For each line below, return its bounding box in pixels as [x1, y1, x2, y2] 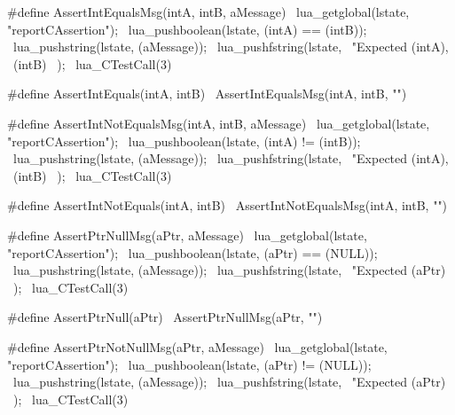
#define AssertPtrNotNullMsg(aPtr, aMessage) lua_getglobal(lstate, [7, 337, 388, 356]
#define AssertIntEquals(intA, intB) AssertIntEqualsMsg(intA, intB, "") [7, 84, 407, 103]
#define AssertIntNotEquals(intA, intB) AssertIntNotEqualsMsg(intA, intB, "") [7, 196, 448, 215]
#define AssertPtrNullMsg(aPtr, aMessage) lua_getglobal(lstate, [7, 225, 367, 244]
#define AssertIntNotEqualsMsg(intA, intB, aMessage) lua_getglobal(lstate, [7, 114, 430, 132]
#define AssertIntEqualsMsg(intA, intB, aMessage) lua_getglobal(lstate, [7, 3, 410, 20]
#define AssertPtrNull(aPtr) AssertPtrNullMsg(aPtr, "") [7, 308, 323, 326]
